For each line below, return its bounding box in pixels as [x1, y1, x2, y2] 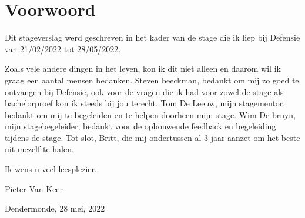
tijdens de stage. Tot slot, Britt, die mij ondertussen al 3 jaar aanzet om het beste [5, 131, 300, 143]
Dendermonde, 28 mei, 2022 [5, 202, 105, 214]
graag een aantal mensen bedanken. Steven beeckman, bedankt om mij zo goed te [5, 73, 299, 86]
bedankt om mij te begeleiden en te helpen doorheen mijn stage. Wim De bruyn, [5, 108, 296, 120]
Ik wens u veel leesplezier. [5, 163, 97, 175]
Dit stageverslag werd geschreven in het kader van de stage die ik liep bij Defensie [5, 31, 300, 43]
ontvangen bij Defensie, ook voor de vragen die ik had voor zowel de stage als [5, 85, 284, 98]
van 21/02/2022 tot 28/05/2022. [5, 42, 121, 55]
